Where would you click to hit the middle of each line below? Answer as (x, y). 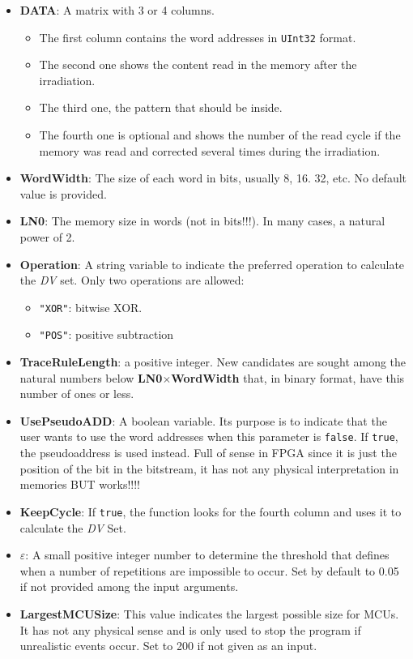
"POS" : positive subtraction (106, 334)
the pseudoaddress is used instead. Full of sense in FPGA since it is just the (208, 453)
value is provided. (63, 193)
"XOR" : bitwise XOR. (91, 307)
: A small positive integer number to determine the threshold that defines (207, 555)
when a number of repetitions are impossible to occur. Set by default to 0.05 (209, 570)
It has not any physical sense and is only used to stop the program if (190, 629)
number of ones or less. (77, 394)
